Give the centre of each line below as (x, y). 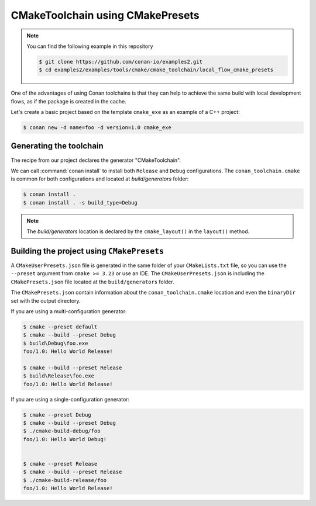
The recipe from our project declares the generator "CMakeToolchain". (96, 160)
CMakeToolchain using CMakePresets (105, 15)
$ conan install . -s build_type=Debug (80, 202)
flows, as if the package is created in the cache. (69, 101)
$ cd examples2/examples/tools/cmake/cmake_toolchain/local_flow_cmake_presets (156, 70)
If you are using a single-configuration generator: (70, 399)
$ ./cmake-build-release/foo (65, 480)
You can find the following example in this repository (90, 46)
